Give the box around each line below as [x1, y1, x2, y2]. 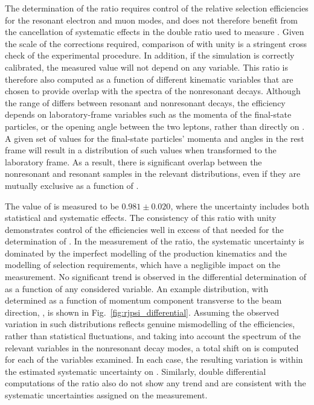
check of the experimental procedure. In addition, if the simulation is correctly [5, 49, 295, 62]
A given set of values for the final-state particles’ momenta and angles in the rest [5, 132, 304, 144]
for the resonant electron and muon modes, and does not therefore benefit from [5, 13, 298, 26]
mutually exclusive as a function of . [5, 179, 139, 191]
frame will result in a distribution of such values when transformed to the [5, 144, 277, 156]
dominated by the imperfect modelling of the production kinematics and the [5, 246, 287, 259]
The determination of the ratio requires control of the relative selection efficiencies [5, 2, 309, 14]
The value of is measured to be [5, 199, 119, 212]
